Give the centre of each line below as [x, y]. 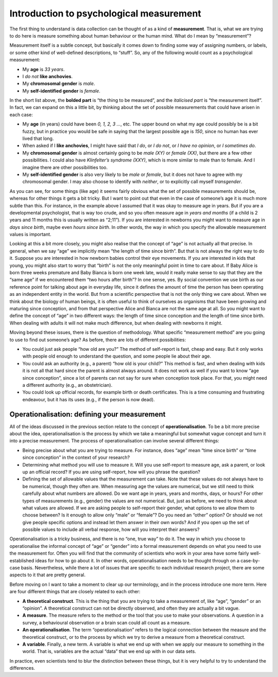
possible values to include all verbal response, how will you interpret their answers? [111, 529]
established [22, 560]
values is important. [30, 235]
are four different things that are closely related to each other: [75, 592]
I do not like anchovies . [48, 76]
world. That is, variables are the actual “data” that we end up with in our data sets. [109, 651]
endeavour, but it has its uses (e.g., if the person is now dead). [89, 399]
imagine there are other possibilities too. [65, 167]
